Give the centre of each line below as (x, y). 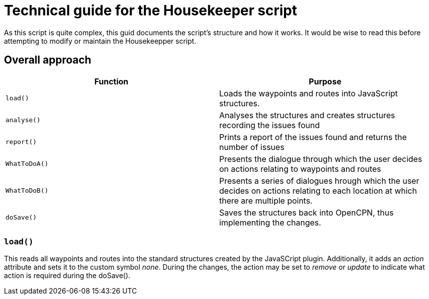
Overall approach (48, 60)
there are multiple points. (266, 200)
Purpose (325, 81)
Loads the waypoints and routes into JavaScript (309, 93)
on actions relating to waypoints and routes (300, 169)
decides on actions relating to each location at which (318, 190)
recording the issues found (270, 125)
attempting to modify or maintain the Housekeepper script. (100, 41)
